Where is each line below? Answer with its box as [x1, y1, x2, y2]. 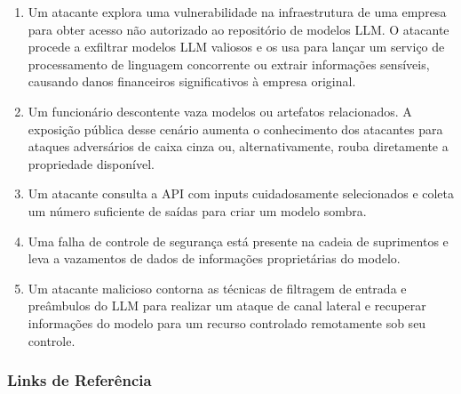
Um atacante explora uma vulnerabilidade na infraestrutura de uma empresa [28, 3, 447, 20]
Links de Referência [7, 369, 152, 391]
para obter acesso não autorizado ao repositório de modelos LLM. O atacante [28, 20, 449, 38]
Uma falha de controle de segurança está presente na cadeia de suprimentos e [28, 231, 449, 250]
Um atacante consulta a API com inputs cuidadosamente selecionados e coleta [28, 184, 455, 203]
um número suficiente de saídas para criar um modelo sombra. [28, 201, 367, 220]
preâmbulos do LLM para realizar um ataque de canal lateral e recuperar [28, 296, 426, 315]
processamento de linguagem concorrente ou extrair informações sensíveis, [28, 54, 430, 73]
